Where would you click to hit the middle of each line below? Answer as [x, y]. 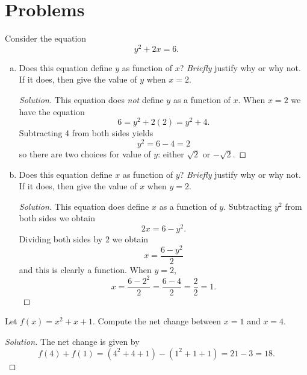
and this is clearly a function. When [85, 269]
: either [171, 153]
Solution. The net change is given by [72, 342]
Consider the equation [46, 38]
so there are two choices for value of [85, 153]
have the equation [52, 111]
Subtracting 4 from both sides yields [86, 133]
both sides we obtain [57, 218]
